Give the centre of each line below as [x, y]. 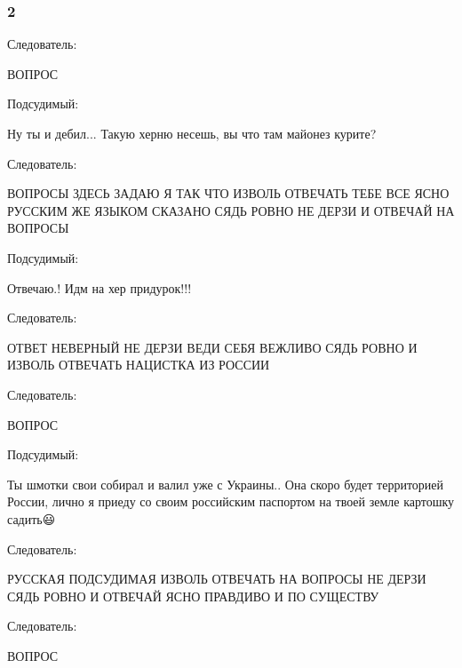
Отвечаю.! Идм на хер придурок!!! [100, 287]
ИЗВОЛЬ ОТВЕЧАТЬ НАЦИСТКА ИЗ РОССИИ [139, 365]
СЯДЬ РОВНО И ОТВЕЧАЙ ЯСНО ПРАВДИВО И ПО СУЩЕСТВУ [193, 596]
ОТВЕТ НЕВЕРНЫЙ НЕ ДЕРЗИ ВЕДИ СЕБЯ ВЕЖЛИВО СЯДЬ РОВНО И [212, 347]
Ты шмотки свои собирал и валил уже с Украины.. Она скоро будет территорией [226, 484]
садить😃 [32, 518]
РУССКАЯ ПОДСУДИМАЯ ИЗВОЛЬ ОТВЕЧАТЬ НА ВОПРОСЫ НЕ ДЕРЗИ [217, 579]
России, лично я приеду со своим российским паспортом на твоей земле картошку [231, 501]
